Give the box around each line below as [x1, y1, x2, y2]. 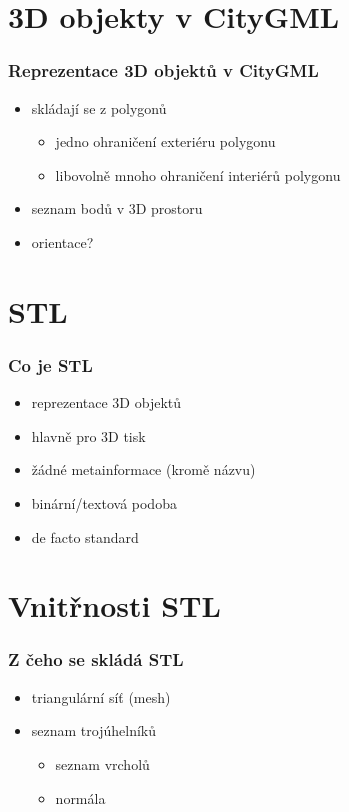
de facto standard [31, 526, 139, 547]
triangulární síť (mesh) [31, 686, 171, 707]
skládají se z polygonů [31, 97, 167, 118]
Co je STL [8, 352, 93, 377]
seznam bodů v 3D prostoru [31, 198, 203, 219]
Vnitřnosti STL [8, 585, 221, 626]
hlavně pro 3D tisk [31, 425, 146, 446]
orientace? [31, 231, 94, 252]
